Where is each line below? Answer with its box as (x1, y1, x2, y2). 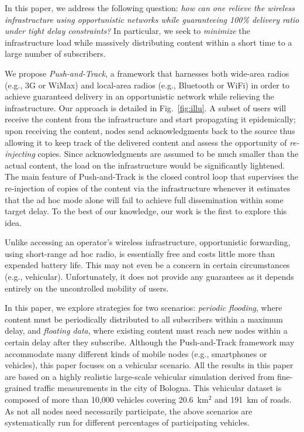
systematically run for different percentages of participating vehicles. (5, 416, 250, 428)
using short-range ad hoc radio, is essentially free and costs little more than (5, 247, 275, 259)
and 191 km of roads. (214, 393, 292, 405)
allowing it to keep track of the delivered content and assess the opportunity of (5, 136, 287, 148)
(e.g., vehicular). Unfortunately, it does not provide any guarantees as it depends (5, 270, 294, 283)
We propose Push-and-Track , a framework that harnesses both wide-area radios (5, 67, 289, 79)
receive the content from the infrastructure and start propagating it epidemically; (5, 113, 296, 125)
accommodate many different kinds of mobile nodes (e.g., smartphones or (5, 347, 267, 359)
